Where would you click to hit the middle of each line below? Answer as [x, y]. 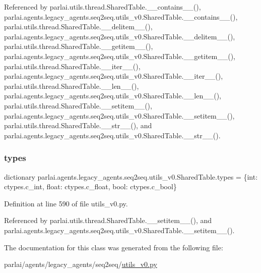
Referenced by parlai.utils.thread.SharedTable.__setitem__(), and [108, 220]
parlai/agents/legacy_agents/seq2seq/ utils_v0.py [81, 264]
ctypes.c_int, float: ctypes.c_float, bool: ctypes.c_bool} [90, 186]
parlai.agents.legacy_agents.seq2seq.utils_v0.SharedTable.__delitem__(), [120, 36]
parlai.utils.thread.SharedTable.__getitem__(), [79, 46]
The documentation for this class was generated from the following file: [114, 247]
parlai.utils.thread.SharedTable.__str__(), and [78, 125]
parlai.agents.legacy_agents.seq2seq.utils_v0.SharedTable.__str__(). [112, 135]
